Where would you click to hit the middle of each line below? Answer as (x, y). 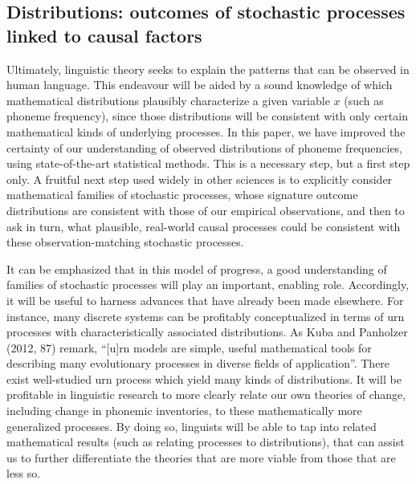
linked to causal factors (104, 35)
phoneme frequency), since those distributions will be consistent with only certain (207, 116)
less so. (24, 473)
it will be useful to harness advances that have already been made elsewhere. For (205, 300)
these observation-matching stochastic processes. (125, 242)
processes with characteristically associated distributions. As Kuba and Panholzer (207, 332)
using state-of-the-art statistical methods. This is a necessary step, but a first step (208, 163)
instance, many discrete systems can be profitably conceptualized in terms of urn (206, 316)
